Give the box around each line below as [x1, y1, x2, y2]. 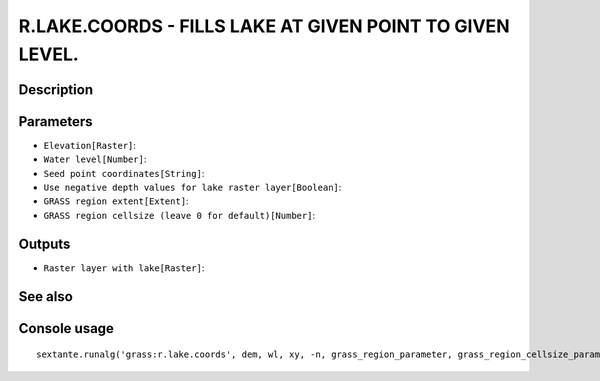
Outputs [18, 235, 71, 252]
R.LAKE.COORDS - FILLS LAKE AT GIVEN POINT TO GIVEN [18, 15, 510, 37]
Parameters [18, 113, 93, 130]
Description [18, 81, 94, 98]
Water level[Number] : [43, 153, 147, 165]
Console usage [18, 320, 115, 337]
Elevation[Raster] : [43, 139, 137, 151]
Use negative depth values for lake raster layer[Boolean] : [43, 181, 342, 194]
